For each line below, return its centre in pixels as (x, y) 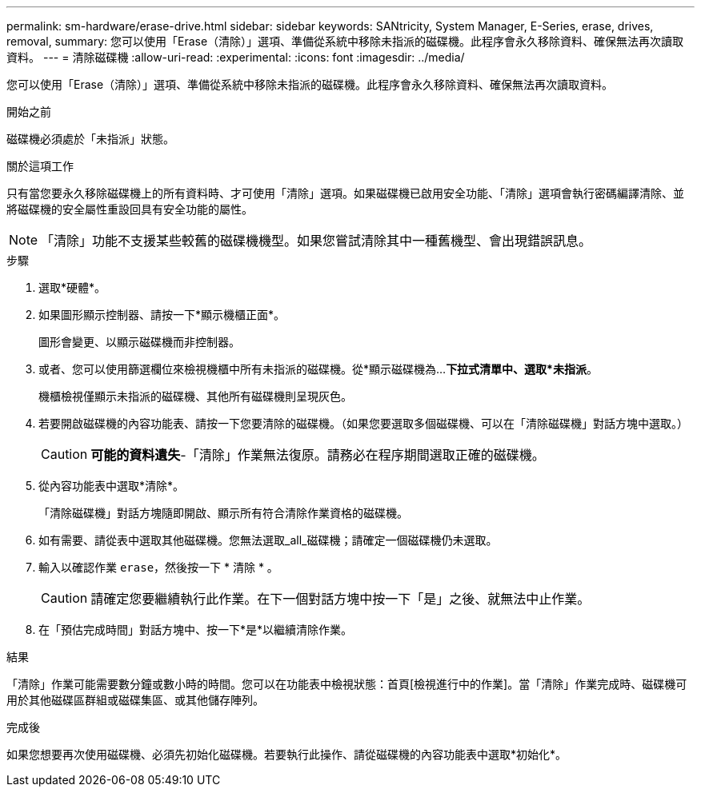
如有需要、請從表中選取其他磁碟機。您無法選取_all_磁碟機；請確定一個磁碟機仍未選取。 (268, 540)
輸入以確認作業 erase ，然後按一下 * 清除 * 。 (158, 567)
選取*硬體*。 (72, 287)
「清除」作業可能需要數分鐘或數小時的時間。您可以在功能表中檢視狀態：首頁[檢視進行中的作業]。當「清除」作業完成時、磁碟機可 (347, 684)
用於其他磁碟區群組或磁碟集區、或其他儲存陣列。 (135, 700)
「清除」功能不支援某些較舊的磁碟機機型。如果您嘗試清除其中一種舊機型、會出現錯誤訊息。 (316, 241)
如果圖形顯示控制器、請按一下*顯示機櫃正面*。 (162, 315)
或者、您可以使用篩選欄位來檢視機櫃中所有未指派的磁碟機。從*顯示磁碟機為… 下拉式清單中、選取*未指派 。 (318, 369)
